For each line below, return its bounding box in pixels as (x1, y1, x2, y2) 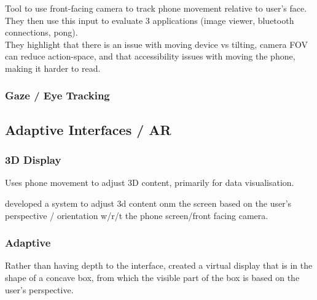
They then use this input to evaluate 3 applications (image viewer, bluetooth (5, 13, 294, 26)
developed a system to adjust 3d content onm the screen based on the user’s (5, 197, 292, 209)
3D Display (5, 152, 61, 167)
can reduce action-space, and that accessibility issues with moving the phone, (5, 50, 295, 63)
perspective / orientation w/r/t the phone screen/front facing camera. (5, 209, 268, 221)
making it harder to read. (5, 61, 101, 74)
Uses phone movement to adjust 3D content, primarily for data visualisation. (5, 176, 294, 189)
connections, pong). (5, 26, 78, 39)
